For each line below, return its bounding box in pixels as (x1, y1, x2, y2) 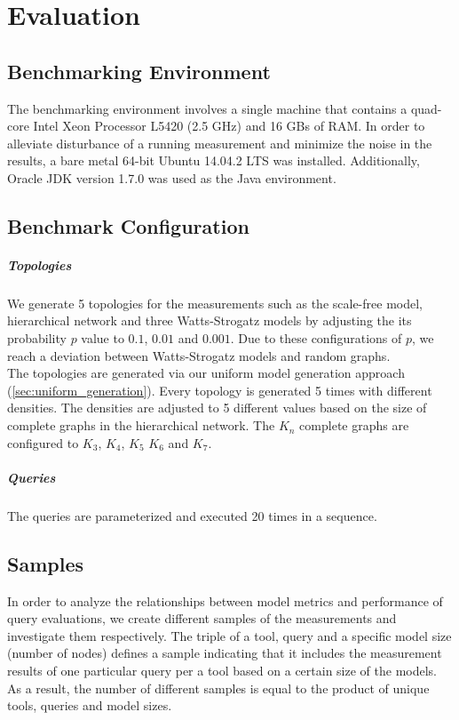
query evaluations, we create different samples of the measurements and (7, 609, 397, 628)
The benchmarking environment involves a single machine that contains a (7, 99, 408, 117)
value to (81, 329, 124, 348)
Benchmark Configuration (7, 212, 249, 239)
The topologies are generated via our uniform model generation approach (7, 364, 405, 382)
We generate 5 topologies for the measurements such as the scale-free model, (7, 293, 423, 312)
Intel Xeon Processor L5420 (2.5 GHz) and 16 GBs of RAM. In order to (33, 116, 425, 135)
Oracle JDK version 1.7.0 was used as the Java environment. (7, 168, 336, 187)
